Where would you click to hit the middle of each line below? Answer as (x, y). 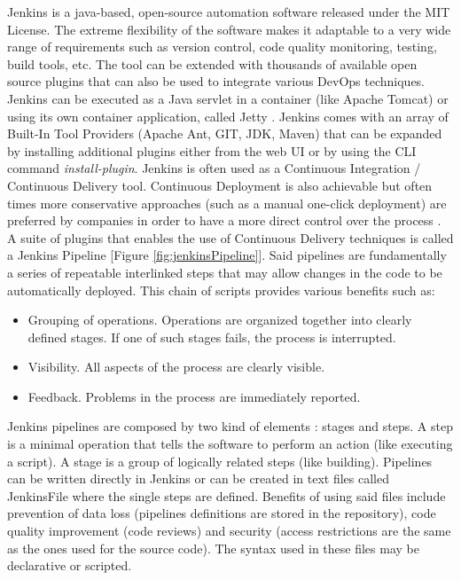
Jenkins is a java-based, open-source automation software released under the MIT (229, 12)
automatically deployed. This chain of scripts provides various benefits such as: (221, 290)
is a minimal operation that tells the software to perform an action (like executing (230, 444)
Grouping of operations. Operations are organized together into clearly (220, 320)
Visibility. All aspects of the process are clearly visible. (176, 367)
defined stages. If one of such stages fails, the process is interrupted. (212, 337)
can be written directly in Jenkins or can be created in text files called (198, 478)
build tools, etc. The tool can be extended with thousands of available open (212, 63)
